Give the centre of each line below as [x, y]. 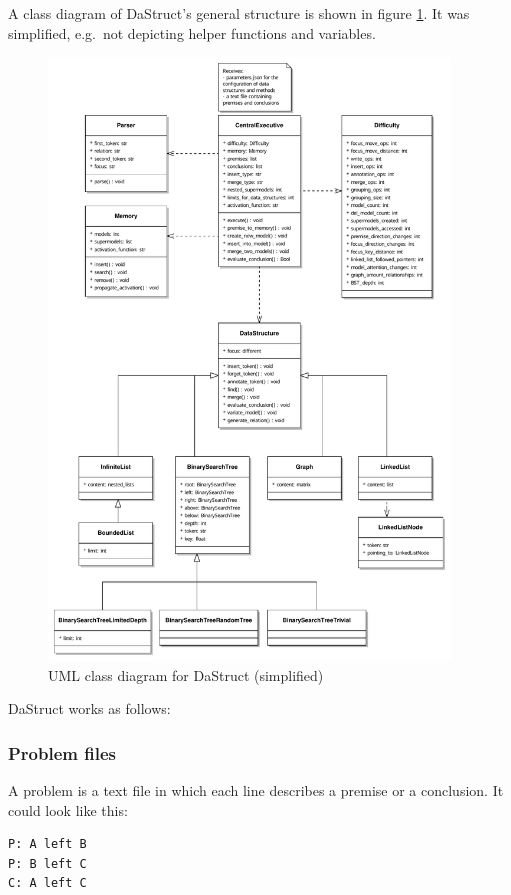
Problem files [62, 752]
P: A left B [47, 844]
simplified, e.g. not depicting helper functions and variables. [192, 32]
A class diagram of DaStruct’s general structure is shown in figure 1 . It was [239, 13]
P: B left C [47, 863]
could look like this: [68, 809]
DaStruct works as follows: [89, 708]
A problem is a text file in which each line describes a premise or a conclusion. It [256, 790]
